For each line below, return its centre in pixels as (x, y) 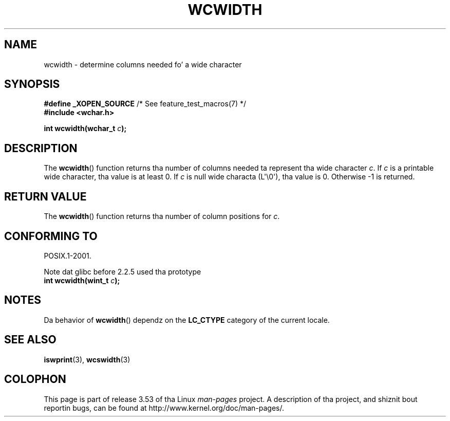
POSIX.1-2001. (68, 255)
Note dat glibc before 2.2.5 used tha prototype (123, 271)
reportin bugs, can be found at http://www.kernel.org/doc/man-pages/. (164, 408)
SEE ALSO (30, 340)
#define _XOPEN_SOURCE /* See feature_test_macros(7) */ (145, 104)
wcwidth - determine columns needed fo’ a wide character (143, 64)
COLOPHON (35, 379)
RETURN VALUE (45, 196)
